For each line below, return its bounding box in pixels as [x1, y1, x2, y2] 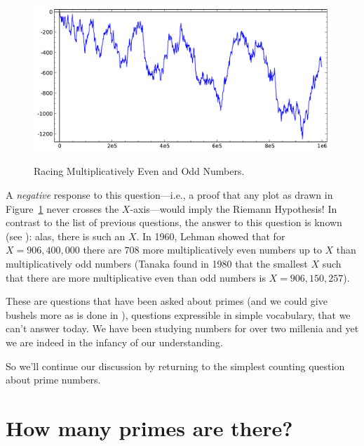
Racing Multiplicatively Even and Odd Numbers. [34, 164, 245, 178]
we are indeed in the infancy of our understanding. [6, 334, 223, 349]
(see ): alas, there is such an [6, 228, 126, 243]
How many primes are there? [6, 413, 293, 442]
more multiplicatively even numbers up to [142, 242, 322, 257]
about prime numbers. [6, 372, 101, 387]
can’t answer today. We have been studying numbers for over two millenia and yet [6, 321, 359, 336]
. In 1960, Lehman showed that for [136, 228, 285, 243]
